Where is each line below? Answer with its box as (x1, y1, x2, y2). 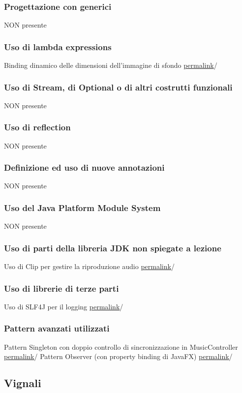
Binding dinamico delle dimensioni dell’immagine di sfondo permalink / (4, 60, 217, 70)
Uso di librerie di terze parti (4, 282, 119, 294)
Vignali (4, 375, 41, 391)
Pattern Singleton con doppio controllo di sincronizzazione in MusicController (4, 341, 238, 352)
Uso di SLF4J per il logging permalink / (4, 301, 123, 311)
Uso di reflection (4, 121, 71, 133)
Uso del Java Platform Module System (4, 201, 161, 213)
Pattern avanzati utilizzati (4, 322, 110, 334)
